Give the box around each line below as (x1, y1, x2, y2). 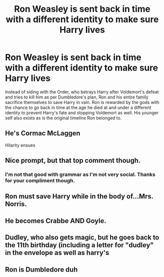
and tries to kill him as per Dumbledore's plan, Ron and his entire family (5, 94, 148, 100)
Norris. (5, 200, 27, 208)
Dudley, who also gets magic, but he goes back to (5, 233, 160, 242)
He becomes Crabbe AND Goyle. (5, 217, 107, 225)
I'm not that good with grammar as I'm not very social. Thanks (5, 171, 156, 178)
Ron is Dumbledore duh (5, 265, 78, 274)
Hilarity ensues (5, 142, 36, 148)
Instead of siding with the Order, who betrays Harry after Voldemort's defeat (5, 89, 159, 95)
